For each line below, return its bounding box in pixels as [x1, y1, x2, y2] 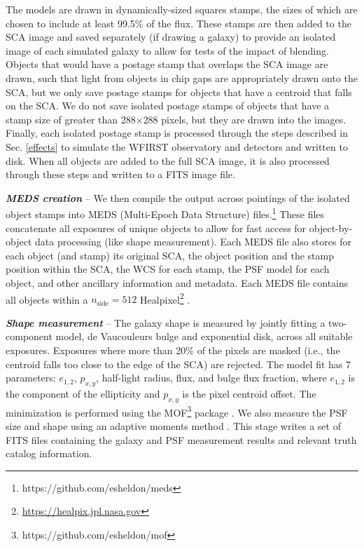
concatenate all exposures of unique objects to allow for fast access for [6, 220, 307, 235]
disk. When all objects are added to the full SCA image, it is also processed [6, 153, 330, 168]
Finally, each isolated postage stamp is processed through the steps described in [6, 126, 349, 140]
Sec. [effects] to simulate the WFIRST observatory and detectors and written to [6, 139, 348, 154]
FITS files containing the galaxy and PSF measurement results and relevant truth [6, 432, 357, 447]
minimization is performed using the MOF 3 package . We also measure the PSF [6, 403, 348, 419]
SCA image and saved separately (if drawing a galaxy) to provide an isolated [6, 29, 336, 44]
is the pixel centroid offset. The [182, 386, 316, 400]
